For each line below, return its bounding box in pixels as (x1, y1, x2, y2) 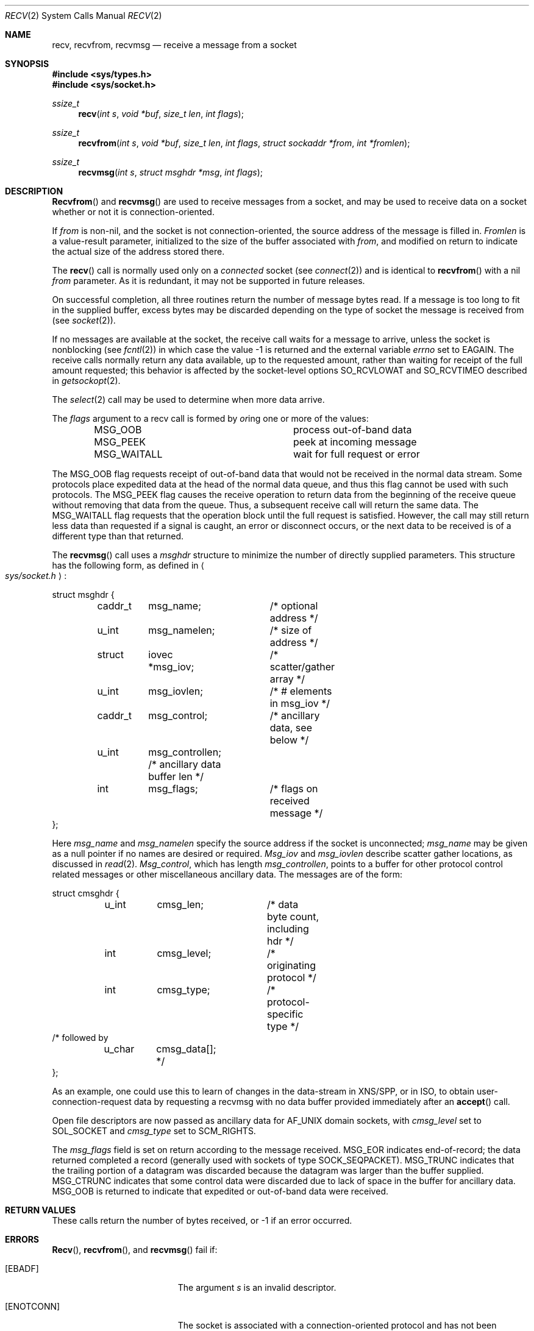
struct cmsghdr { (52, 888, 119, 898)
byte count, (266, 910, 319, 923)
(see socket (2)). (52, 315, 116, 325)
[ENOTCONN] (5, 1301, 60, 1311)
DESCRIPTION (5, 186, 63, 196)
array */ (269, 673, 305, 685)
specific (266, 1008, 304, 1020)
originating (266, 959, 316, 971)
